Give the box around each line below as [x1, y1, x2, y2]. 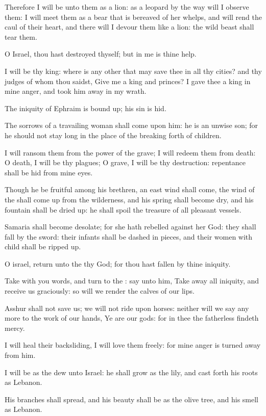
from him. [5, 350, 36, 360]
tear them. [5, 31, 37, 42]
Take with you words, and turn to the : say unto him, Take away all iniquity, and [5, 275, 259, 286]
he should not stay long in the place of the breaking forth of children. [5, 129, 222, 140]
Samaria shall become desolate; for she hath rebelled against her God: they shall [5, 221, 256, 232]
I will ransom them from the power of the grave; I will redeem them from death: [5, 147, 256, 158]
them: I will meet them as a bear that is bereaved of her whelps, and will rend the [5, 11, 262, 22]
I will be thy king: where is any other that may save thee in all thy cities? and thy [5, 65, 262, 76]
